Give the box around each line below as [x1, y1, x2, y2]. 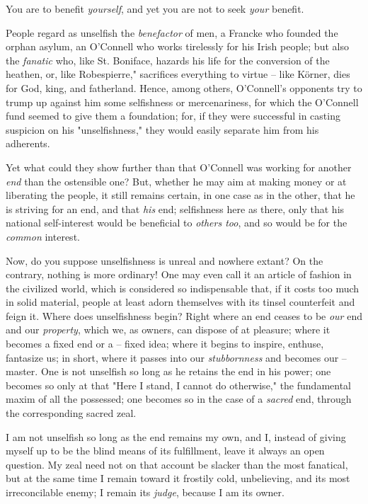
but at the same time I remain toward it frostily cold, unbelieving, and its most [6, 471, 350, 486]
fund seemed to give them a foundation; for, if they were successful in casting [6, 108, 340, 123]
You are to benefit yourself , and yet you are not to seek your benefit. [6, 1, 304, 16]
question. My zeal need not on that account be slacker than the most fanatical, [6, 457, 348, 471]
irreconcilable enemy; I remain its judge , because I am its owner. [6, 485, 284, 499]
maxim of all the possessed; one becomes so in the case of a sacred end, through [6, 391, 352, 406]
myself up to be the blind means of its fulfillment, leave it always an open [6, 443, 325, 458]
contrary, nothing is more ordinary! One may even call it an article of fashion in [6, 267, 352, 282]
